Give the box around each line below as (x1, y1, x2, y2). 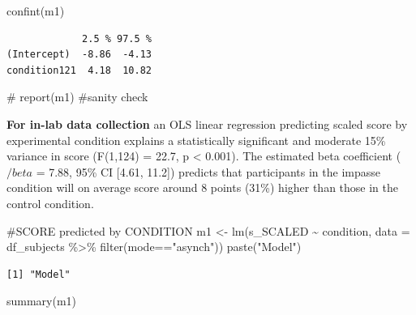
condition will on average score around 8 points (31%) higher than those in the (6, 179, 399, 196)
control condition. (6, 194, 94, 211)
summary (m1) (6, 292, 77, 309)
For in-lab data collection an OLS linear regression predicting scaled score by (6, 115, 408, 132)
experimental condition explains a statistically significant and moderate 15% (6, 131, 386, 148)
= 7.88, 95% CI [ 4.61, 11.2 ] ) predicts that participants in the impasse (36, 163, 380, 180)
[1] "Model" (6, 268, 71, 280)
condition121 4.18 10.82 (6, 64, 152, 76)
